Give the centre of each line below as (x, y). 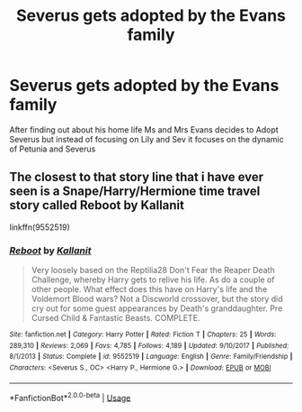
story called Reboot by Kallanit (97, 205)
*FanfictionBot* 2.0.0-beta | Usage (70, 397)
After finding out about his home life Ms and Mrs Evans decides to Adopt (144, 129)
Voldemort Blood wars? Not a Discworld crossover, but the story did (157, 299)
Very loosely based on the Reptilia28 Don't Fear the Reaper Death (153, 270)
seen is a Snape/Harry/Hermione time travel (135, 192)
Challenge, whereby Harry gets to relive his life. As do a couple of (153, 279)
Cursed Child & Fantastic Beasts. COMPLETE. (115, 318)
